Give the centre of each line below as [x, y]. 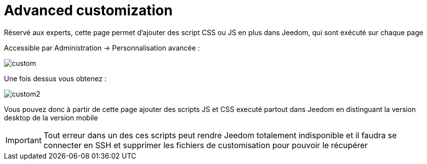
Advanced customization [88, 10]
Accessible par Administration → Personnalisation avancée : [102, 48]
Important [24, 140]
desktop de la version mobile [51, 117]
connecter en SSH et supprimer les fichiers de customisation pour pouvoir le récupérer [206, 145]
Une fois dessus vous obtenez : [55, 78]
